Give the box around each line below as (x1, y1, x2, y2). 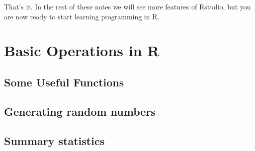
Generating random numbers (4, 103, 156, 119)
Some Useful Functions (4, 74, 124, 89)
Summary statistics (4, 133, 105, 148)
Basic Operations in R (4, 40, 160, 61)
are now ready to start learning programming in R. (4, 11, 160, 21)
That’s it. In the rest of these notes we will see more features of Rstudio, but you (4, 1, 251, 11)
